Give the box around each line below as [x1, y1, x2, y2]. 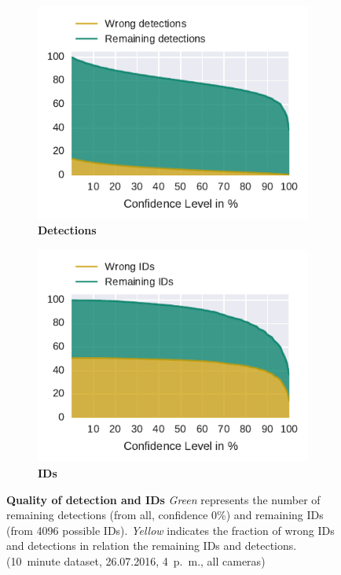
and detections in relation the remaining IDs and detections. [6, 537, 297, 554]
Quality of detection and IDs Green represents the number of [6, 491, 321, 507]
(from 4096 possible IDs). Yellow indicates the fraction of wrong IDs [6, 522, 335, 538]
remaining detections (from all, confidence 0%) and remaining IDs [6, 507, 324, 523]
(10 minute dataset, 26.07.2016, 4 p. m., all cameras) [6, 552, 266, 569]
